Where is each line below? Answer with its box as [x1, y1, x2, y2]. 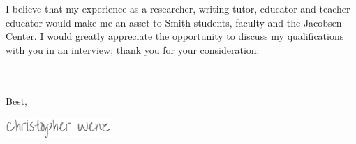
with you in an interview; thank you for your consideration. [6, 42, 260, 57]
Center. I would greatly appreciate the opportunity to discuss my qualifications [6, 29, 344, 43]
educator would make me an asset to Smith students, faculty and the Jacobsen [6, 15, 342, 29]
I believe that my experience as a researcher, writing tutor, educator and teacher [6, 1, 350, 15]
